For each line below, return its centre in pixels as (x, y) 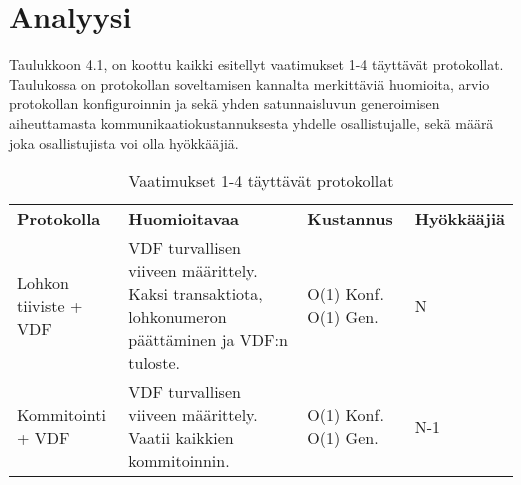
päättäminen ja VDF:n (208, 340)
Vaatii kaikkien (181, 438)
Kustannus (350, 219)
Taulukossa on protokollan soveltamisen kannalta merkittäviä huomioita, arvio (249, 83)
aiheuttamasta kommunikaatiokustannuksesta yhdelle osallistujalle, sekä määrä (251, 122)
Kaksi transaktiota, (195, 294)
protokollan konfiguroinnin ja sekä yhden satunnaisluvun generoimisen (224, 103)
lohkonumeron (177, 317)
